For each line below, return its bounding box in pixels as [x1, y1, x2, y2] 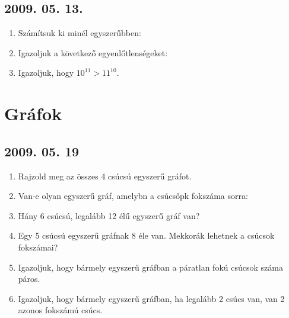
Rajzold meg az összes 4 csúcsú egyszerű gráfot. [18, 169, 192, 182]
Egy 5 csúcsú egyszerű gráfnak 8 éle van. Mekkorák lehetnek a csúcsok [18, 229, 275, 242]
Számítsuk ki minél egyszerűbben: [18, 27, 141, 39]
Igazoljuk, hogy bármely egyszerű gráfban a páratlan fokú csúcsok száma [18, 261, 283, 273]
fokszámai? [18, 240, 58, 253]
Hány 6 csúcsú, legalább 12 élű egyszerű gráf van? [18, 209, 200, 221]
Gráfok [4, 101, 62, 126]
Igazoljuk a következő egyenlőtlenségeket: [18, 46, 168, 59]
